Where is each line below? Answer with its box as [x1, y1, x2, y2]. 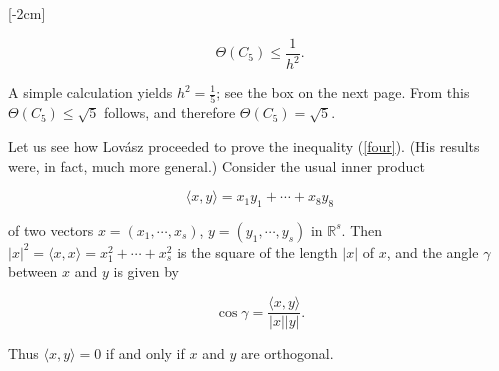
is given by [113, 261, 179, 282]
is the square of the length [177, 241, 338, 262]
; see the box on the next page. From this [216, 82, 470, 102]
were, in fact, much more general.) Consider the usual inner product [8, 155, 425, 176]
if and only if [105, 343, 185, 364]
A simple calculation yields [8, 82, 173, 102]
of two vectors [8, 219, 94, 240]
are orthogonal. [240, 343, 334, 364]
